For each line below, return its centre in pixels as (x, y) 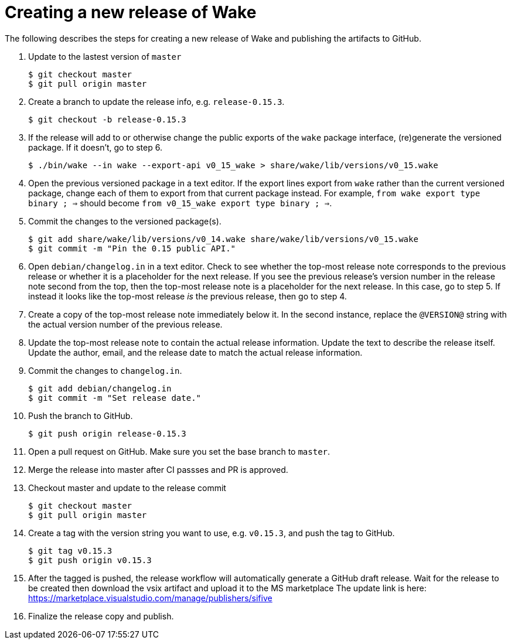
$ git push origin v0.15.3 (90, 560)
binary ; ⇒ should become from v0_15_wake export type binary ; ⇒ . (180, 203)
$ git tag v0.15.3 (70, 551)
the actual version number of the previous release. (125, 324)
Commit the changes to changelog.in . (105, 370)
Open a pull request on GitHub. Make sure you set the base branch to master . (179, 451)
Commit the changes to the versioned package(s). (125, 221)
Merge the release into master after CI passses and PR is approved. (158, 469)
